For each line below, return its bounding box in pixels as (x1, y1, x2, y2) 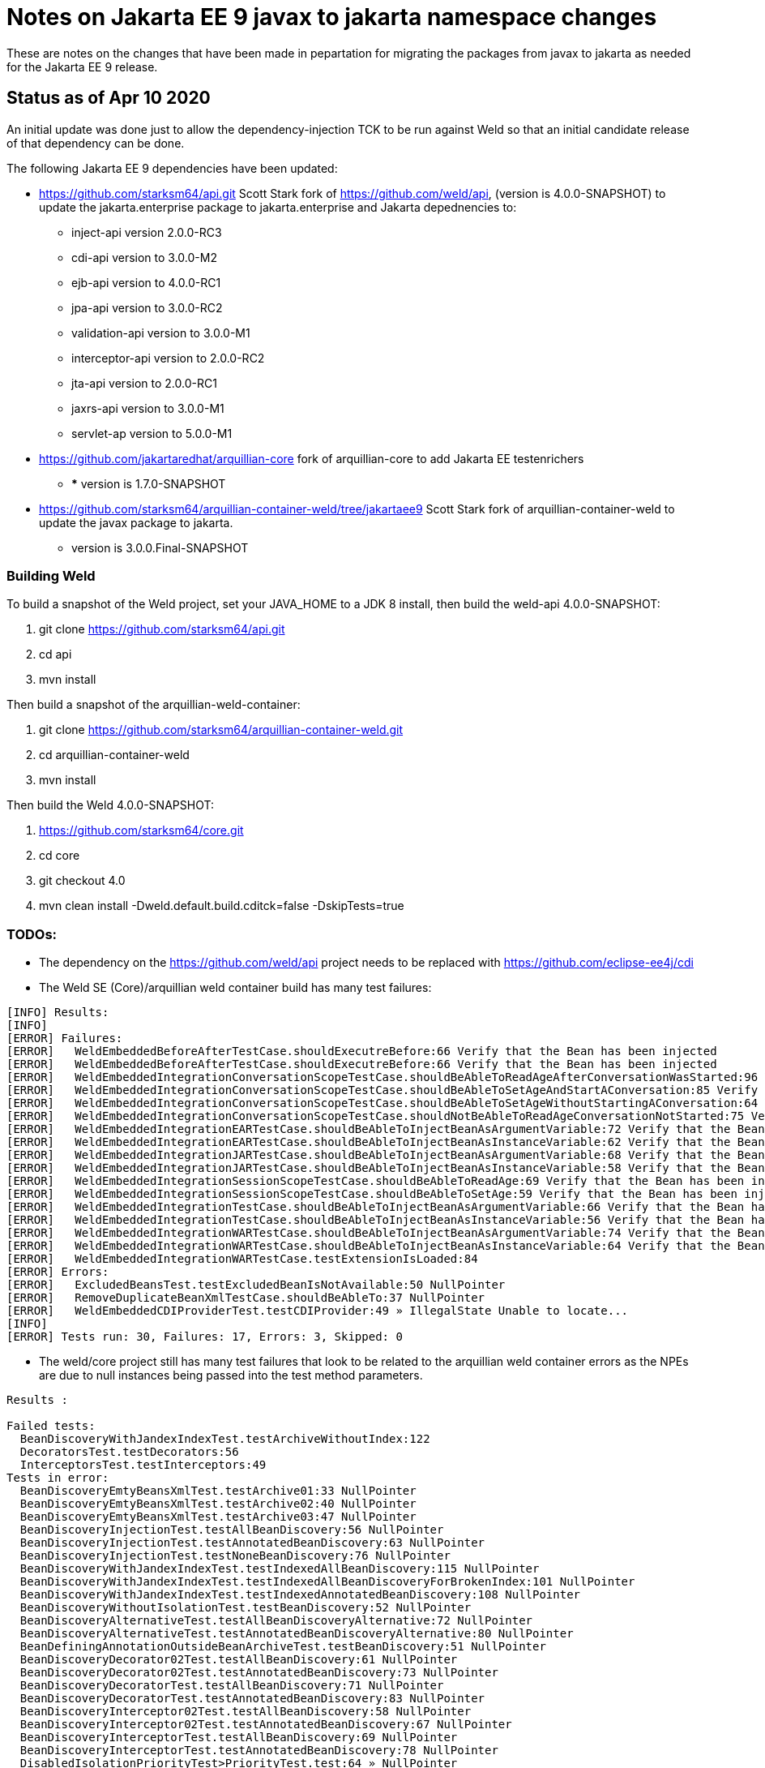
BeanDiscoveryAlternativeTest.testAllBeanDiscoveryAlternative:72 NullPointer (19, 1614, 533, 1628)
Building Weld (6, 567, 96, 584)
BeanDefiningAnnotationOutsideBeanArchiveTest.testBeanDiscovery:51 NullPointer (19, 1640, 546, 1654)
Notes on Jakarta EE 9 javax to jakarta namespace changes (6, 3, 657, 31)
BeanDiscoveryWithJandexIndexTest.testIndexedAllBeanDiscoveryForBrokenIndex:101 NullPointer (19, 1575, 635, 1589)
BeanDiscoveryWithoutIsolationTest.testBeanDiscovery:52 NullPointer (19, 1601, 472, 1615)
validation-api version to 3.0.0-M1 (71, 325, 250, 340)
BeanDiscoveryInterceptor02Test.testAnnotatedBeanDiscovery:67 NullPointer (19, 1718, 512, 1732)
